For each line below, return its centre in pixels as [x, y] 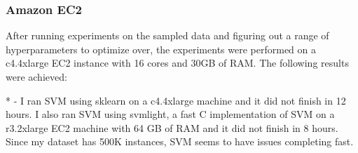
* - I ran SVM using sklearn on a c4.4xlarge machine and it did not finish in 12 [176, 100]
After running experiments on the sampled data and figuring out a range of [167, 35]
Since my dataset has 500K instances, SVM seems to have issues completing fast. [180, 141]
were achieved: [36, 76]
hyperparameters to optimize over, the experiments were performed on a [161, 49]
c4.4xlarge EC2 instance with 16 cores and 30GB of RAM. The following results [177, 63]
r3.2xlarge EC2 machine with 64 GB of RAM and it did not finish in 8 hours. [172, 127]
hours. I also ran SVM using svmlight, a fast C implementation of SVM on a [170, 114]
